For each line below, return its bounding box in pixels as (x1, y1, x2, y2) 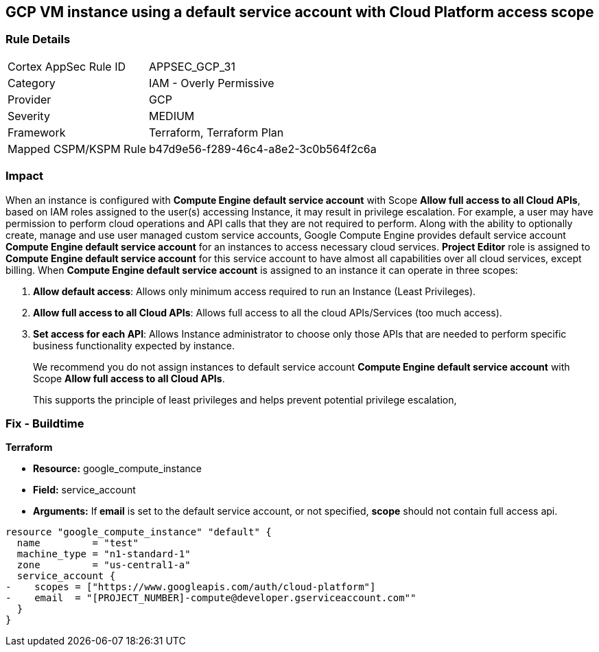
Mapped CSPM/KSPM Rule (8, 141, 147, 156)
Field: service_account (33, 484, 136, 496)
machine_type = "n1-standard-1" (16, 548, 191, 560)
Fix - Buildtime (5, 416, 84, 430)
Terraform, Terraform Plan (149, 125, 284, 139)
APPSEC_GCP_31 (149, 59, 235, 73)
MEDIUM (149, 108, 195, 123)
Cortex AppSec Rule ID (8, 59, 126, 73)
